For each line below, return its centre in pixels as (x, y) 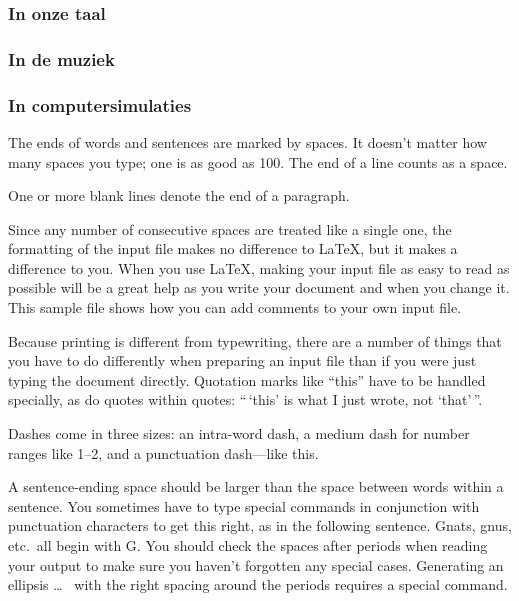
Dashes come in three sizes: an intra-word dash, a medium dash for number (239, 433)
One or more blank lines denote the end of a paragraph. (179, 195)
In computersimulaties (100, 104)
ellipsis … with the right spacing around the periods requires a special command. (258, 584)
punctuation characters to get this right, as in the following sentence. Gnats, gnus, (260, 525)
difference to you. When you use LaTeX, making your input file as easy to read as (259, 267)
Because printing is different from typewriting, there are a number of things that (255, 340)
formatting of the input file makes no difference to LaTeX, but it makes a (233, 248)
